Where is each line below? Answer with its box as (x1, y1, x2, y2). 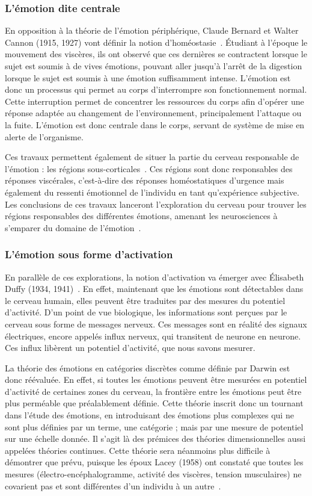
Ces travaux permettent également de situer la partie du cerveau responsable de (5, 150, 299, 163)
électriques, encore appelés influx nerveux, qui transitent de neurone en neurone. (5, 329, 301, 342)
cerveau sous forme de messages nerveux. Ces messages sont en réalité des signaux (5, 317, 307, 330)
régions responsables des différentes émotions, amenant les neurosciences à (5, 209, 278, 222)
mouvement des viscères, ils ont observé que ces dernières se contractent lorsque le (5, 48, 307, 60)
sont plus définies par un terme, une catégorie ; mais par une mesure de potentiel (5, 420, 304, 433)
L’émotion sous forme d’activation (5, 247, 173, 262)
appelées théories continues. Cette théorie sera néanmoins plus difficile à (5, 444, 271, 456)
